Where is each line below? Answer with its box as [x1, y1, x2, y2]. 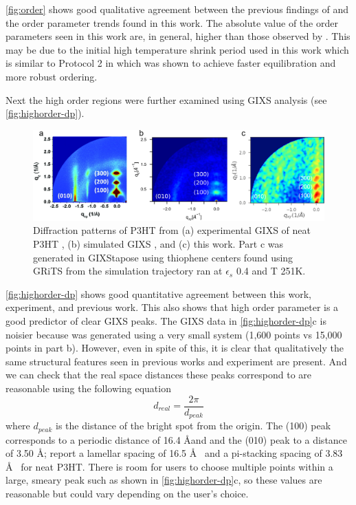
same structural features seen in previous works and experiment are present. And [5, 354, 347, 368]
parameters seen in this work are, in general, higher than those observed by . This [5, 29, 351, 43]
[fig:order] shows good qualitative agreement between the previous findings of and [5, 2, 349, 16]
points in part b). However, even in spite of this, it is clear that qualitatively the [5, 341, 344, 355]
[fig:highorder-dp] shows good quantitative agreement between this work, [5, 286, 311, 301]
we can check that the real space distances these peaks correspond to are [5, 367, 312, 382]
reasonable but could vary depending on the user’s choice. [5, 486, 249, 500]
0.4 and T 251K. [236, 264, 306, 278]
